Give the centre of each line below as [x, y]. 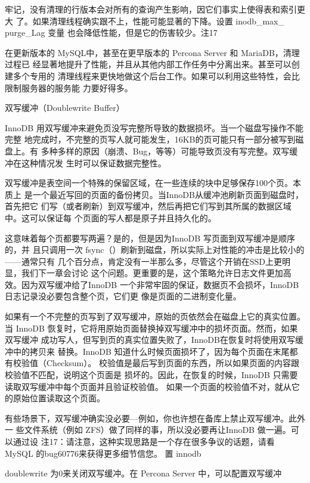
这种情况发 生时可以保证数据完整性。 [94, 162]
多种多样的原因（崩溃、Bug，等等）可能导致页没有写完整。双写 [165, 151]
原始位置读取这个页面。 [59, 398]
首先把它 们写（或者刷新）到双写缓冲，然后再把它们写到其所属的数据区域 [148, 206]
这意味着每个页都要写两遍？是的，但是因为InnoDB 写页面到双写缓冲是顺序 [150, 238]
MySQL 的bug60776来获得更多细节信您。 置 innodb [103, 453]
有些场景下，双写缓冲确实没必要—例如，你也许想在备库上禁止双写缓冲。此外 [155, 418]
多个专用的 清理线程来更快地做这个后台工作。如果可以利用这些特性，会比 [156, 75]
